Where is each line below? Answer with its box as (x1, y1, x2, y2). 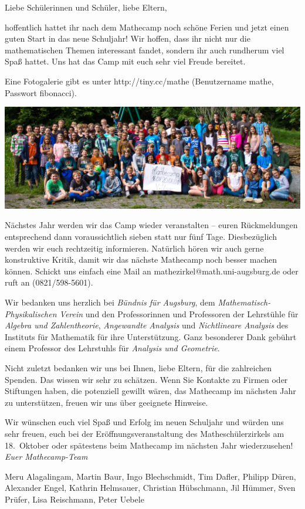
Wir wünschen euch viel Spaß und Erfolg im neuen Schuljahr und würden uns (5, 416, 284, 428)
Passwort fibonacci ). (5, 86, 77, 99)
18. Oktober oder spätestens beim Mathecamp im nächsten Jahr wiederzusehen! (5, 439, 293, 451)
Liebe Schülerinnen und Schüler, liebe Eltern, (5, 1, 167, 13)
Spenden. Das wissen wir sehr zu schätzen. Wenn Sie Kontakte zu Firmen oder (5, 373, 288, 385)
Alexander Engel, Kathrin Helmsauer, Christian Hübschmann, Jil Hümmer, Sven (5, 481, 296, 494)
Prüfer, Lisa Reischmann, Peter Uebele (5, 493, 144, 505)
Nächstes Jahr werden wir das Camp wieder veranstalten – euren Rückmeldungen (5, 219, 298, 231)
